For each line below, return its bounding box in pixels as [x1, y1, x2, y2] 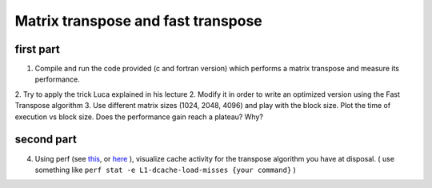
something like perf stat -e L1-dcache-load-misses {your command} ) [34, 165, 296, 174]
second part [14, 133, 78, 146]
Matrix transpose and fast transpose [14, 12, 263, 30]
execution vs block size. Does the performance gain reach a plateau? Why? [14, 112, 264, 122]
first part [14, 42, 60, 56]
